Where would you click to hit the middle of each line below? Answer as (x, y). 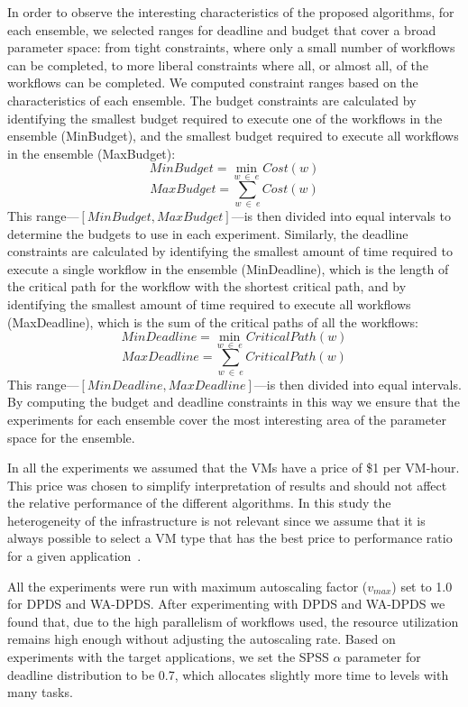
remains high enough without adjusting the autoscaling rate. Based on (202, 639)
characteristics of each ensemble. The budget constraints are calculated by (212, 100)
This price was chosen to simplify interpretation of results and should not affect (227, 485)
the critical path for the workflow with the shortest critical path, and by (207, 286)
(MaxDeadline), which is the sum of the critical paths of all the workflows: (213, 321)
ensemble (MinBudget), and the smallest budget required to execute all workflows (233, 136)
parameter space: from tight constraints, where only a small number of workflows (231, 47)
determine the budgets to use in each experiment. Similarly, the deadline (208, 233)
